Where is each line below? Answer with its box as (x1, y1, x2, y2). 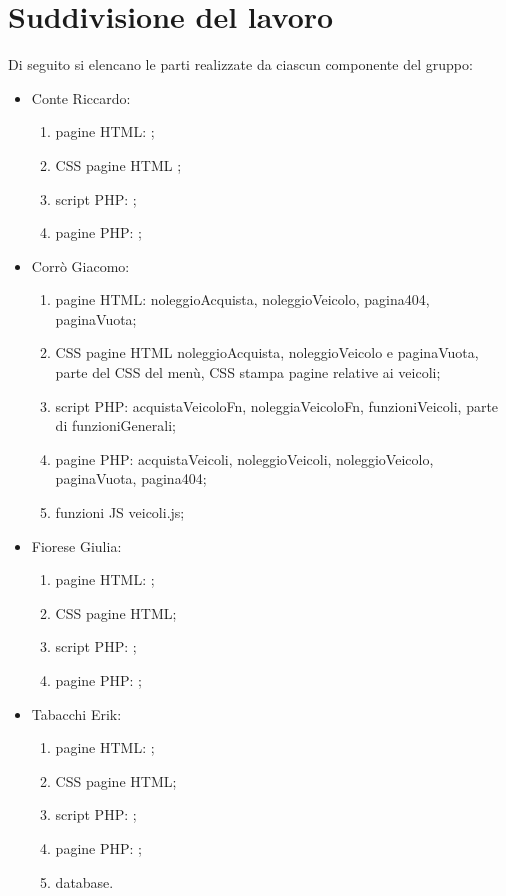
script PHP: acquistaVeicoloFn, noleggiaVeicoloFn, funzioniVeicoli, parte (55, 395, 499, 416)
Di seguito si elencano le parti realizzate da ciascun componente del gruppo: (8, 54, 473, 75)
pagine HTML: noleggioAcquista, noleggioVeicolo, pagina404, (55, 289, 430, 310)
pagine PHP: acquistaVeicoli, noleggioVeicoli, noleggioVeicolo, (55, 448, 434, 469)
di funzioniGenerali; (55, 415, 176, 436)
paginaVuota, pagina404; (55, 468, 207, 489)
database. (55, 871, 114, 892)
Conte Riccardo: (31, 87, 131, 108)
